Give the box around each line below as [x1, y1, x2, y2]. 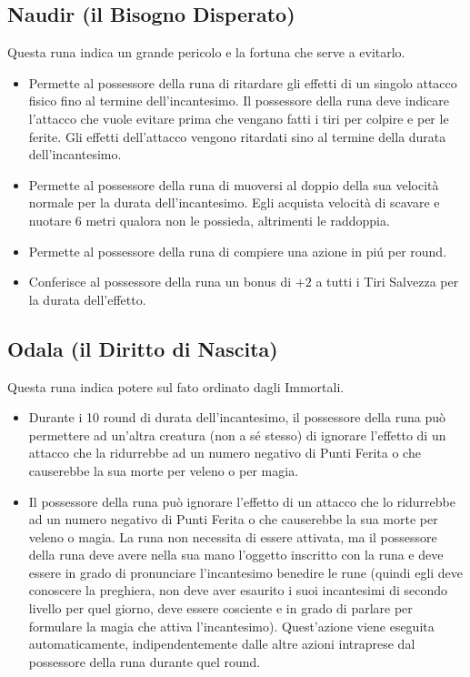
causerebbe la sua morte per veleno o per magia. [28, 460, 299, 480]
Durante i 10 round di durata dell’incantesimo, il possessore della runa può [28, 408, 445, 427]
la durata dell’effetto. [28, 289, 146, 308]
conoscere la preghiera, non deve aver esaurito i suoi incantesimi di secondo [28, 581, 448, 600]
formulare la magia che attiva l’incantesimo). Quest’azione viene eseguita [28, 616, 435, 635]
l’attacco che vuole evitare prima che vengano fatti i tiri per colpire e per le [28, 108, 449, 127]
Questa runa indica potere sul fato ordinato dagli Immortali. [7, 377, 345, 396]
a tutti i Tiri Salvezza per [315, 272, 459, 291]
